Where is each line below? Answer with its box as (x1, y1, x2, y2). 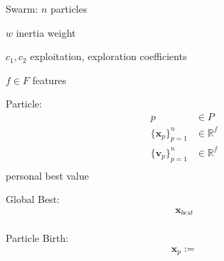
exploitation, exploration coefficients (30, 49, 187, 64)
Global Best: (6, 192, 60, 207)
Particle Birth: (6, 231, 69, 245)
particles (50, 1, 87, 16)
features (32, 72, 67, 87)
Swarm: (6, 1, 38, 16)
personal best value (6, 168, 89, 182)
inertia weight (16, 25, 76, 40)
